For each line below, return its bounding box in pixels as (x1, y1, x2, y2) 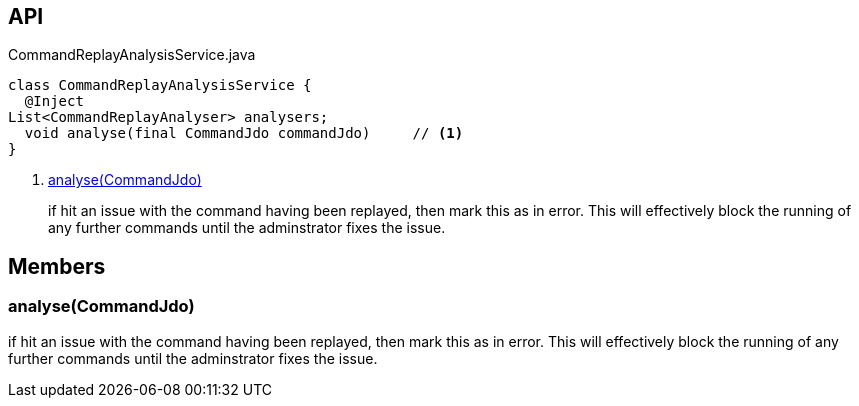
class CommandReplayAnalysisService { (8, 77, 312, 94)
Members (8, 253, 106, 279)
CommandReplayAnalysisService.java (8, 46, 256, 64)
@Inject (24, 93, 84, 110)
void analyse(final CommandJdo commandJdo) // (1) (24, 125, 464, 142)
